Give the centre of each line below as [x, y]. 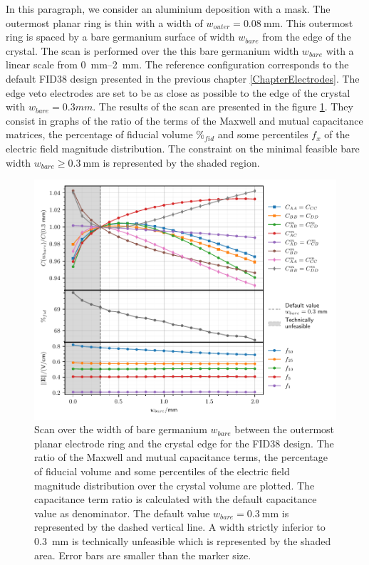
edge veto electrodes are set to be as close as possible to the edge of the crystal [178, 92]
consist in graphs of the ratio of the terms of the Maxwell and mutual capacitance [184, 120]
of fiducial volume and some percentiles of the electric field [162, 471]
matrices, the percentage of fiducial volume [99, 134]
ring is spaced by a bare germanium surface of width [120, 37]
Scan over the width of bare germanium [121, 429]
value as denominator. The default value [122, 513]
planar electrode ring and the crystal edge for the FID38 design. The [184, 443]
